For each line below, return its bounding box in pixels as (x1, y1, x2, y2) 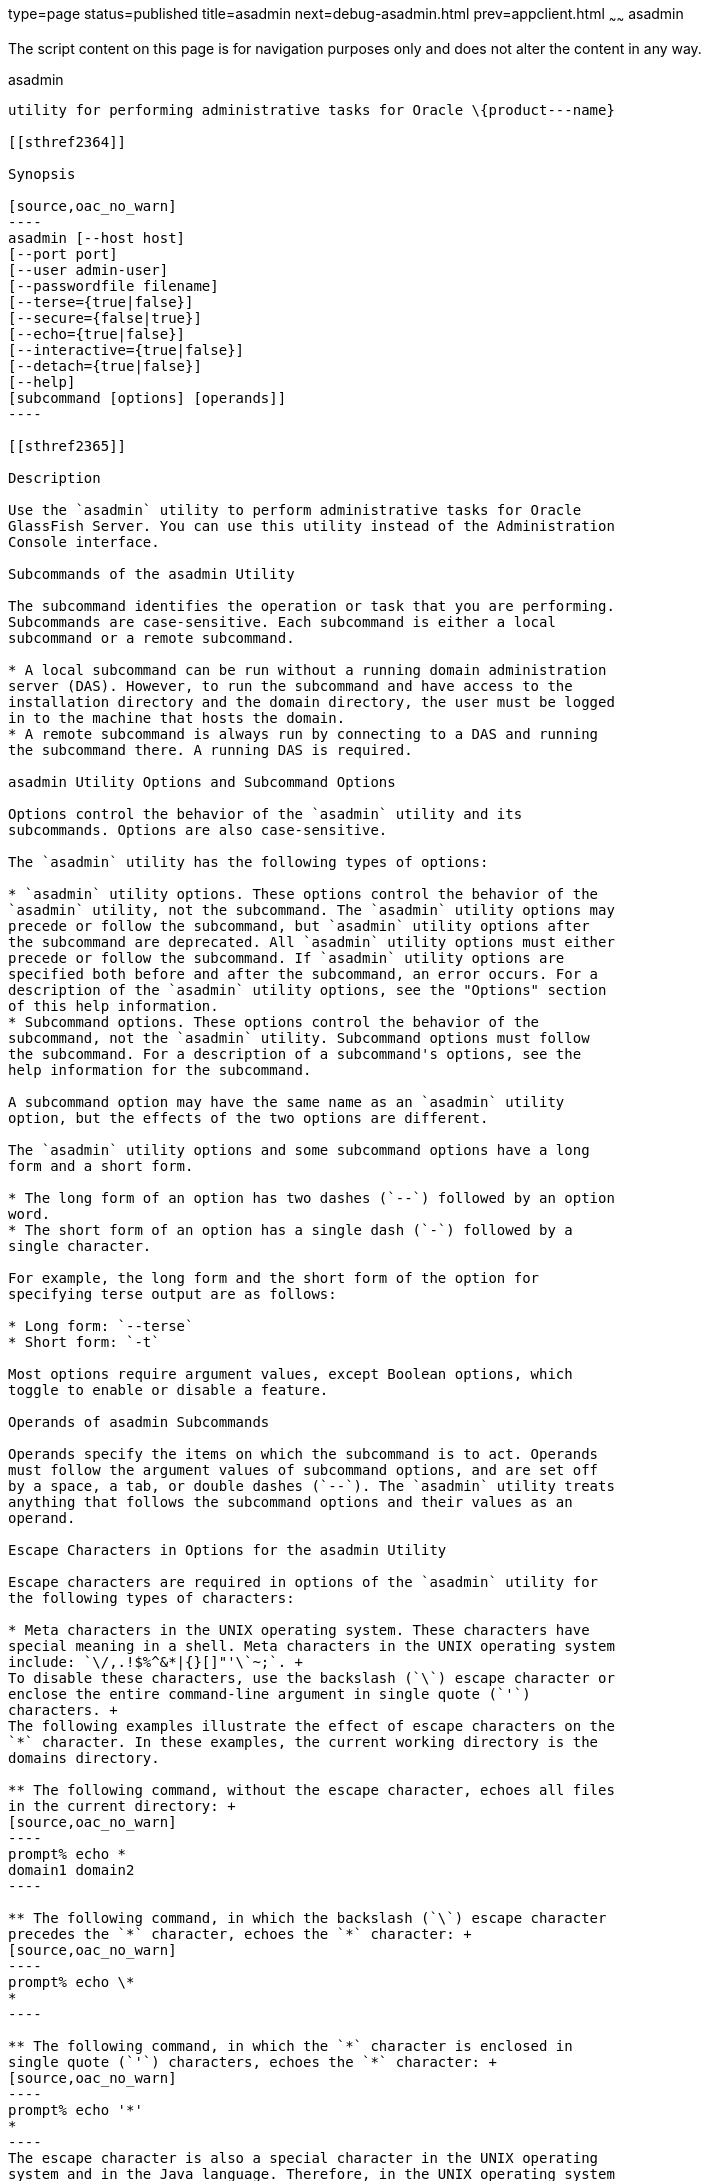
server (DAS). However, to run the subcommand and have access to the (8, 677, 573, 694)
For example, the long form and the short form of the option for (8, 1269, 540, 1286)
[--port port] (8, 245, 118, 262)
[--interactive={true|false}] (8, 341, 245, 358)
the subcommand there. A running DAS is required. (8, 741, 413, 758)
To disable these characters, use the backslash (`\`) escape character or (8, 1669, 615, 1686)
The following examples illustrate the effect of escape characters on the (8, 1717, 615, 1734)
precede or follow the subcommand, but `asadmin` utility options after (8, 917, 590, 934)
